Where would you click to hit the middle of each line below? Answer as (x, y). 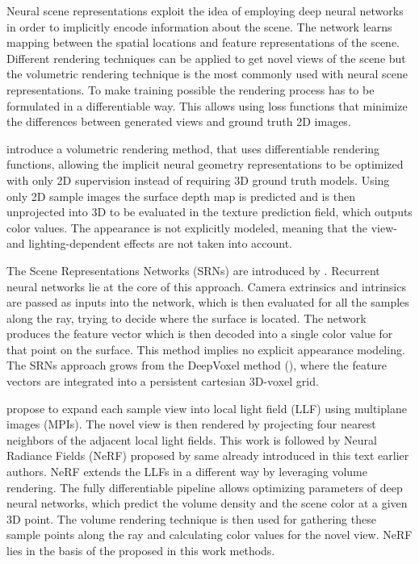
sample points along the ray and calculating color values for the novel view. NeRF (209, 535)
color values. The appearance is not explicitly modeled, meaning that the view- (202, 227)
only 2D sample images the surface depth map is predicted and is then (181, 196)
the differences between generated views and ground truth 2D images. (179, 121)
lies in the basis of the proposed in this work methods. (141, 550)
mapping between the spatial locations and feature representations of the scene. (203, 42)
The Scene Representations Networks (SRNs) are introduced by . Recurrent (193, 270)
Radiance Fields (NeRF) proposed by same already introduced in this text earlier (208, 455)
